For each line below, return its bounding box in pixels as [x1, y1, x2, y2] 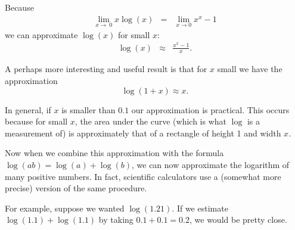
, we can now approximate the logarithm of [132, 158, 290, 170]
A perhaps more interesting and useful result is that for [5, 63, 207, 75]
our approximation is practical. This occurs [131, 103, 290, 116]
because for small [5, 115, 68, 128]
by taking [98, 213, 133, 226]
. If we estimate [172, 201, 228, 214]
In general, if [5, 103, 51, 116]
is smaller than [61, 103, 116, 116]
